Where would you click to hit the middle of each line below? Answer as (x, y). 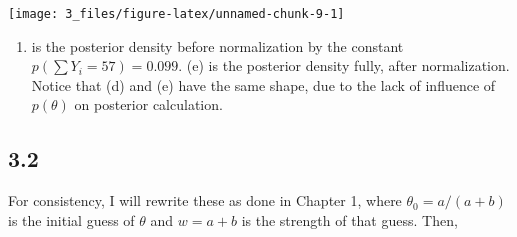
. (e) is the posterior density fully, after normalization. (344, 65)
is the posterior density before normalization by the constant (217, 45)
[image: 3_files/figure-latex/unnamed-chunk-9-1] (176, 14)
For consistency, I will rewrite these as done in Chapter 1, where (205, 200)
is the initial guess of (71, 219)
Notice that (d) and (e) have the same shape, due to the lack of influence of (263, 84)
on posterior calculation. (148, 104)
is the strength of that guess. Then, (349, 219)
